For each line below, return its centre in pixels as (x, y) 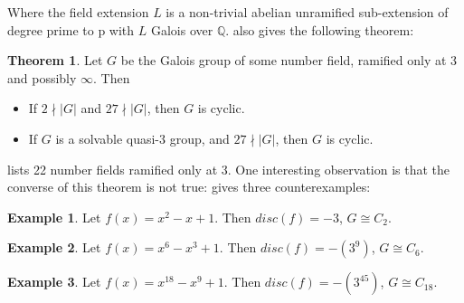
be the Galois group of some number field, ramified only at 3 (289, 60)
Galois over (182, 29)
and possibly (42, 77)
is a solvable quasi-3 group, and (142, 138)
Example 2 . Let (54, 247)
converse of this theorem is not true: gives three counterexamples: (189, 187)
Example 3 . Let (54, 282)
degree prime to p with (71, 29)
